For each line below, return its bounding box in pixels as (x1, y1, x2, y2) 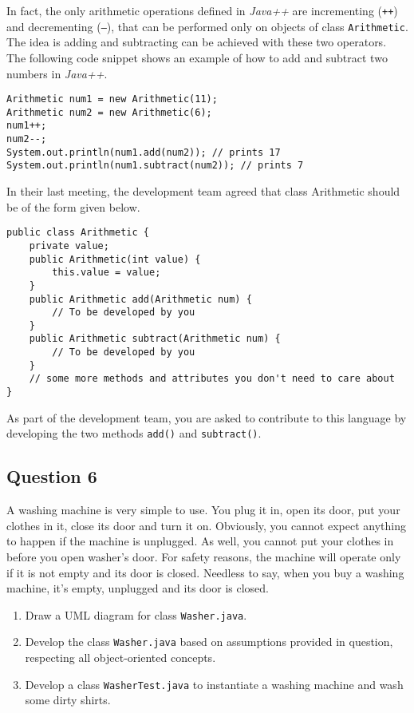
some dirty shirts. (25, 691, 111, 708)
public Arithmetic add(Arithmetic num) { (29, 293, 252, 305)
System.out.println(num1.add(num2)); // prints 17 (6, 146, 281, 158)
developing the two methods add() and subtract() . (6, 425, 262, 442)
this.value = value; (52, 267, 161, 279)
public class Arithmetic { (6, 227, 149, 239)
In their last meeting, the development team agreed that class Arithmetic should (6, 183, 400, 200)
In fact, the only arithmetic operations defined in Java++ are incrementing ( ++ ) (6, 2, 398, 18)
